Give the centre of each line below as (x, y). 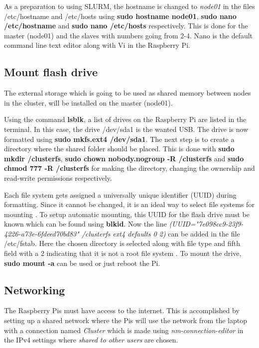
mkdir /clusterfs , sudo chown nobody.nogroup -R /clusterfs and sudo (124, 158)
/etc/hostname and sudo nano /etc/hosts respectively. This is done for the (126, 26)
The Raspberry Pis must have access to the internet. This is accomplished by (122, 310)
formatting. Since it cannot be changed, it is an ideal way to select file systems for (129, 204)
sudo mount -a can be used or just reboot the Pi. (82, 263)
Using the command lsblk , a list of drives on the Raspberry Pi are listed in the (125, 119)
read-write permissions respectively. (58, 177)
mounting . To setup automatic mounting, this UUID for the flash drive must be (127, 214)
